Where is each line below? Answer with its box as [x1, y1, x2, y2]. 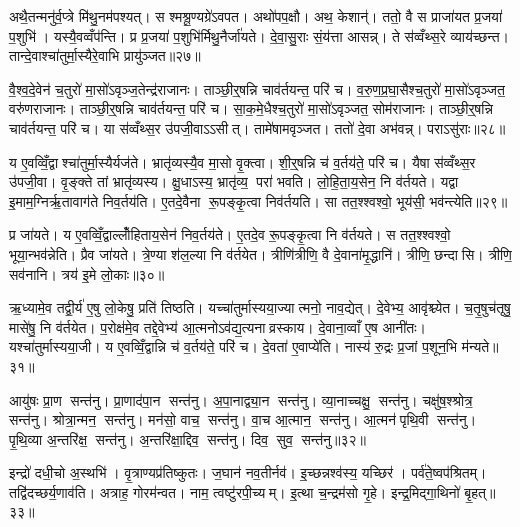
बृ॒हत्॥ [464, 481, 496, 502]
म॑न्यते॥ [461, 336, 499, 357]
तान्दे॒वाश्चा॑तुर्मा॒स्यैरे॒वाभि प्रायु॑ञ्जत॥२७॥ [9, 45, 201, 66]
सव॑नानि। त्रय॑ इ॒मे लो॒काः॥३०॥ [9, 263, 165, 284]
